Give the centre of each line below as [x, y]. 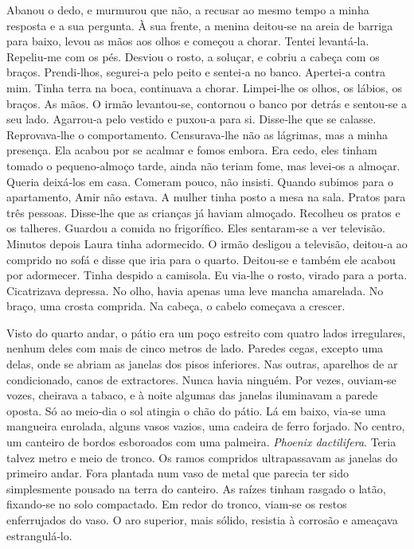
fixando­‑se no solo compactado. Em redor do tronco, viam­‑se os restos [177, 504]
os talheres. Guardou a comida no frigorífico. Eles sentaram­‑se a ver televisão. [196, 228]
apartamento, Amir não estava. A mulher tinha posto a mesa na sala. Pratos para [206, 197]
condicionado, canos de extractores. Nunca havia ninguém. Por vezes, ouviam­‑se [201, 379]
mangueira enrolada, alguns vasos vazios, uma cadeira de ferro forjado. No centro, [206, 426]
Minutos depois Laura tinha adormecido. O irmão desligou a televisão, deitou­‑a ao [207, 243]
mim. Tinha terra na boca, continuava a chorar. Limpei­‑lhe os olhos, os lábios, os [204, 87]
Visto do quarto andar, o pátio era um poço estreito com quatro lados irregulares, [206, 332]
